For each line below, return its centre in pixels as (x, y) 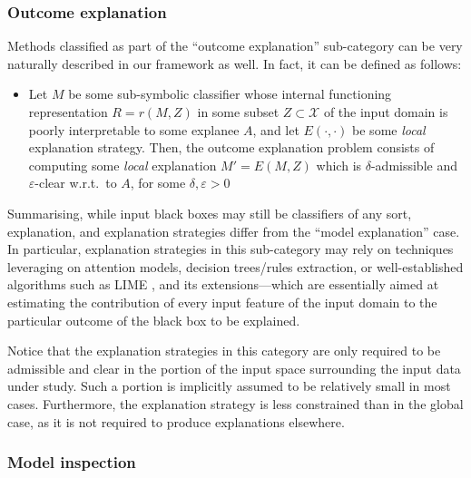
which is (339, 165)
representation (68, 112)
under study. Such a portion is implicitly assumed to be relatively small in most (229, 386)
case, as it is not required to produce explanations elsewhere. (176, 421)
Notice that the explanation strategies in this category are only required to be (224, 351)
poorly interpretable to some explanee (134, 129)
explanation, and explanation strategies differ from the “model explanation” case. (234, 231)
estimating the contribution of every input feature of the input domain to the (222, 302)
